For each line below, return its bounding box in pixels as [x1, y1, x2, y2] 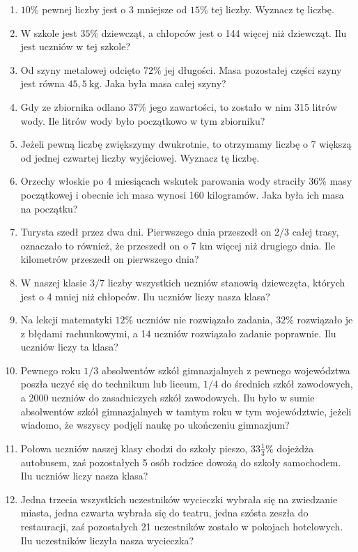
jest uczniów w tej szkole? [20, 39, 131, 54]
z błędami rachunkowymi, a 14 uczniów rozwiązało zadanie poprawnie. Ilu [20, 325, 336, 340]
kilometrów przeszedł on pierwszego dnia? [20, 252, 199, 266]
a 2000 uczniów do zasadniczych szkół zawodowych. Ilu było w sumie [20, 390, 315, 405]
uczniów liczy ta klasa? [20, 339, 118, 354]
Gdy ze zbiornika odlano [20, 99, 125, 114]
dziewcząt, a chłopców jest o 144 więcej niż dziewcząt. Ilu [101, 25, 347, 40]
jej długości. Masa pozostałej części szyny [164, 62, 342, 77]
